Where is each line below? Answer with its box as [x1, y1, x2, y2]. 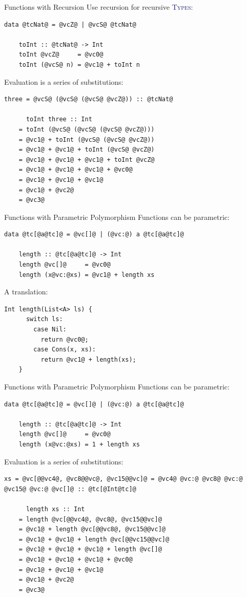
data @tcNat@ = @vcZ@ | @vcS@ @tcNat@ [4, 21, 136, 28]
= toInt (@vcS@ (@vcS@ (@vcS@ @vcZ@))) [18, 125, 155, 133]
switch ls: [26, 315, 63, 323]
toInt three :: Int [26, 116, 92, 123]
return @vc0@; [40, 335, 89, 343]
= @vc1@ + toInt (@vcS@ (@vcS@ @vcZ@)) [18, 136, 155, 143]
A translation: [4, 286, 48, 297]
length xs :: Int [26, 505, 85, 513]
